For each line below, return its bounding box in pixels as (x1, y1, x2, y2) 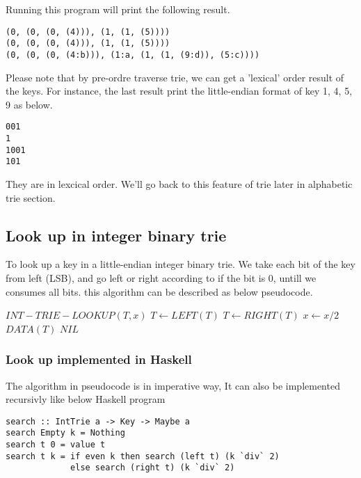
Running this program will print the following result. (6, 2, 230, 16)
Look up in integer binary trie (6, 224, 227, 246)
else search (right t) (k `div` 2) (70, 463, 235, 473)
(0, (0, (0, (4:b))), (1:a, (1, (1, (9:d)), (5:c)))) (6, 49, 260, 60)
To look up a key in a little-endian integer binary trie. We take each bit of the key (6, 257, 355, 271)
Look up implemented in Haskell (6, 351, 192, 368)
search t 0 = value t (6, 440, 106, 450)
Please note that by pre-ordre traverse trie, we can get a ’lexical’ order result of (6, 70, 344, 84)
